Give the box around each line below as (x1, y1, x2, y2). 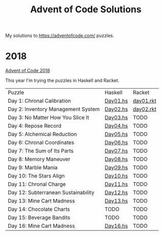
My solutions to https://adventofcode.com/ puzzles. (5, 32, 114, 39)
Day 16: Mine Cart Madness (8, 222, 75, 229)
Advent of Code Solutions (30, 4, 142, 15)
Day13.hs (104, 198, 128, 205)
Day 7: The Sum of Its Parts (8, 147, 74, 154)
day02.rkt (132, 106, 157, 113)
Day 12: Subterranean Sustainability (8, 189, 95, 196)
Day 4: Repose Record (8, 122, 62, 129)
